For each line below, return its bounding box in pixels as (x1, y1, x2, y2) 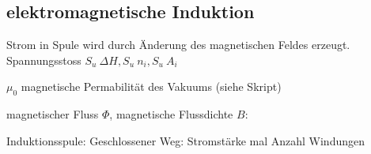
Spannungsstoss (6, 51, 81, 68)
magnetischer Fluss (6, 106, 99, 122)
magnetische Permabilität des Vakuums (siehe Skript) (21, 78, 282, 95)
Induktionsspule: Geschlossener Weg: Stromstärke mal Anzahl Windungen (6, 132, 365, 148)
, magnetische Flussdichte (109, 106, 233, 122)
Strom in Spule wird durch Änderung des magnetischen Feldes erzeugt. (6, 36, 350, 53)
